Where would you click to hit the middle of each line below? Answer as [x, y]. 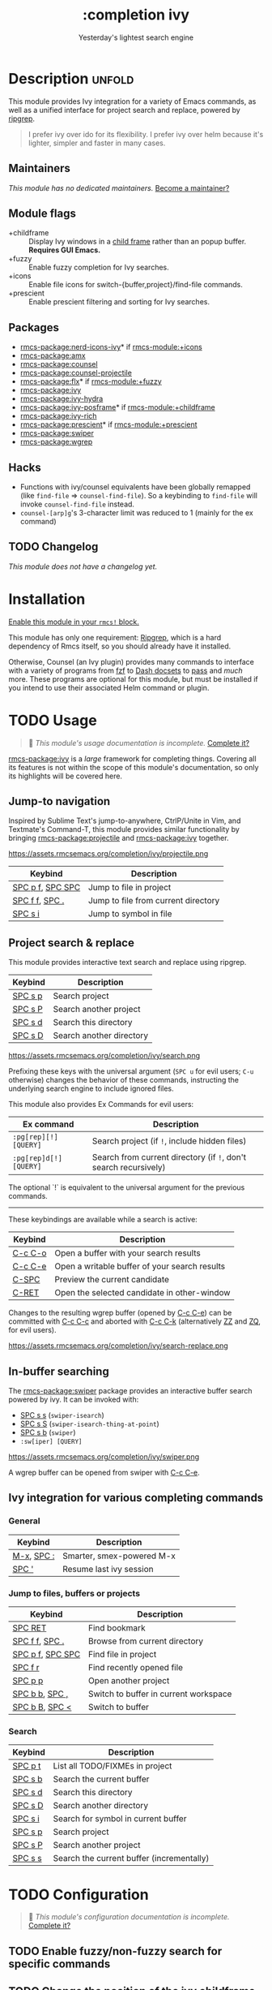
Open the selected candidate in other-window [142, 1293]
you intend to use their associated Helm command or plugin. [109, 687]
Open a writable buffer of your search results [140, 1266]
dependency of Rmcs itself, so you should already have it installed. [120, 646]
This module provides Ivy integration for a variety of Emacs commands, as [132, 101]
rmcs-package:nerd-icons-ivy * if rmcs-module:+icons [111, 347]
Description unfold [71, 78]
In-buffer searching [59, 1371]
